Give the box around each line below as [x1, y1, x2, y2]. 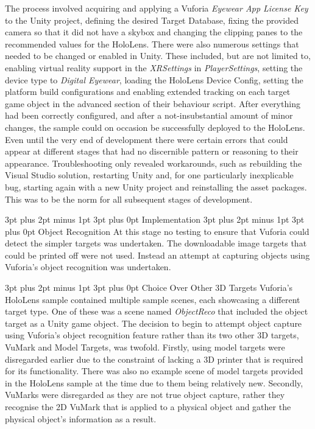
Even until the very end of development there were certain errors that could [5, 133, 288, 145]
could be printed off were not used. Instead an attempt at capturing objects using [5, 248, 310, 261]
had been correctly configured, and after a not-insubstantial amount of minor [5, 109, 293, 122]
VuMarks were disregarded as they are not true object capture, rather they [5, 388, 285, 401]
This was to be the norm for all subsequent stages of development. [5, 192, 253, 205]
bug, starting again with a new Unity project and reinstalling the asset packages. [5, 180, 307, 193]
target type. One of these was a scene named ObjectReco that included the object [5, 305, 308, 318]
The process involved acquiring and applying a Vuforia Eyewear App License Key [5, 2, 308, 14]
